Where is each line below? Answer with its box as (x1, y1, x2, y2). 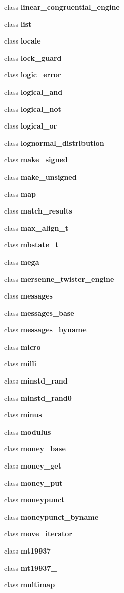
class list (4, 18, 32, 29)
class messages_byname (4, 324, 87, 335)
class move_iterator (4, 528, 72, 539)
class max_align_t (4, 222, 68, 233)
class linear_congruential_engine (4, 2, 120, 12)
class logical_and (4, 86, 63, 97)
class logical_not (4, 103, 61, 114)
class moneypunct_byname (4, 511, 99, 522)
